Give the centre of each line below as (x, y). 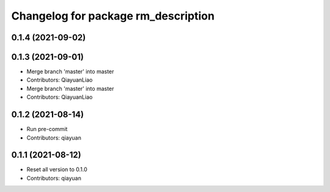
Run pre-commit (47, 129)
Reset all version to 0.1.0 (57, 169)
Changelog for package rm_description (113, 16)
